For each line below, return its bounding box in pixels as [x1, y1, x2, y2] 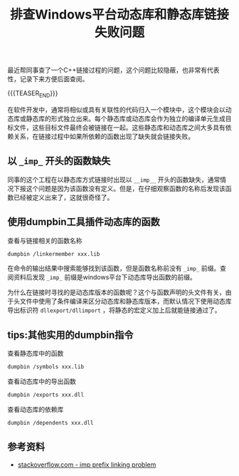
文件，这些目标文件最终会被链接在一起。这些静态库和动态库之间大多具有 [13, 123, 225, 132]
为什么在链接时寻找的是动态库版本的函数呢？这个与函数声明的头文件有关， [7, 288, 225, 296]
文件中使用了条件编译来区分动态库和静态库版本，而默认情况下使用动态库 [19, 297, 232, 306]
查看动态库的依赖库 [7, 405, 64, 414]
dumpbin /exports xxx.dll [7, 391, 84, 399]
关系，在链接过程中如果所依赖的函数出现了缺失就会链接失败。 [13, 132, 194, 140]
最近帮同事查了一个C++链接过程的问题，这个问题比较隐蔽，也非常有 [7, 66, 208, 75]
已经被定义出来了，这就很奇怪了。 [13, 193, 114, 202]
